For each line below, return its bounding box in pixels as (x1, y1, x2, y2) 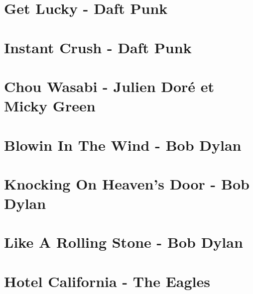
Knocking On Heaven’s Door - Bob (4, 173, 250, 194)
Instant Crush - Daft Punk (4, 37, 192, 57)
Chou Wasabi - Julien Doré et (4, 76, 215, 96)
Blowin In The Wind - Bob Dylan (4, 134, 242, 155)
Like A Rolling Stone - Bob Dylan (4, 232, 243, 252)
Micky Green (4, 96, 96, 116)
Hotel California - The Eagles (4, 271, 210, 291)
